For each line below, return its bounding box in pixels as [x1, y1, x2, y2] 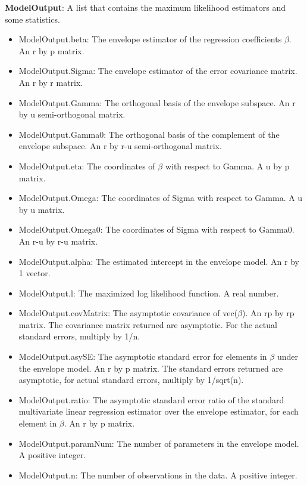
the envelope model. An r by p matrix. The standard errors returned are [18, 362, 283, 374]
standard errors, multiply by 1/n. [18, 330, 140, 342]
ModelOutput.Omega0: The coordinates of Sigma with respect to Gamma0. [18, 223, 295, 236]
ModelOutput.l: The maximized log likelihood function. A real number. [18, 286, 279, 299]
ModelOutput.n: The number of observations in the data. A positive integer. [18, 468, 297, 481]
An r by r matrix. [18, 76, 83, 88]
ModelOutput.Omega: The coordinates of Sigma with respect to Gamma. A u [18, 191, 303, 204]
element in [18, 417, 57, 430]
